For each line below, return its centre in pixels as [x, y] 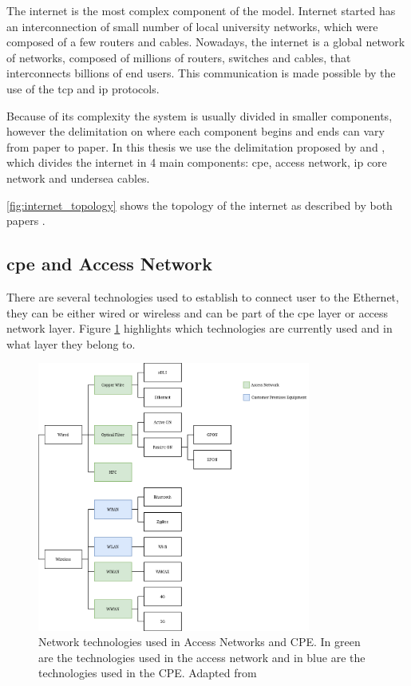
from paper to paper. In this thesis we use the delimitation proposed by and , [196, 146]
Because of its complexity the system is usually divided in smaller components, [200, 115]
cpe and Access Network [110, 264]
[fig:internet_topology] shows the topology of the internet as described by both [200, 205]
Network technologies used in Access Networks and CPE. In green [200, 642]
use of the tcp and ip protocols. [83, 88]
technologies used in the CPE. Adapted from [148, 673]
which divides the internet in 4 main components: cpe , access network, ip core [197, 162]
